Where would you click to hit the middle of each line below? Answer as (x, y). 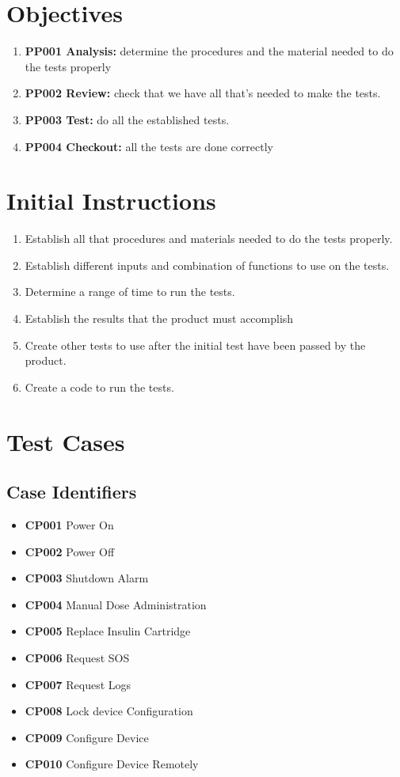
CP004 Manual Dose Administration (116, 604)
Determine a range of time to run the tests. (130, 292)
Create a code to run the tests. (99, 387)
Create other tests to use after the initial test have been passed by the (195, 345)
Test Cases (66, 441)
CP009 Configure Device (87, 737)
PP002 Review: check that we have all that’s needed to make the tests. (203, 93)
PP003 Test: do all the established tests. (127, 119)
